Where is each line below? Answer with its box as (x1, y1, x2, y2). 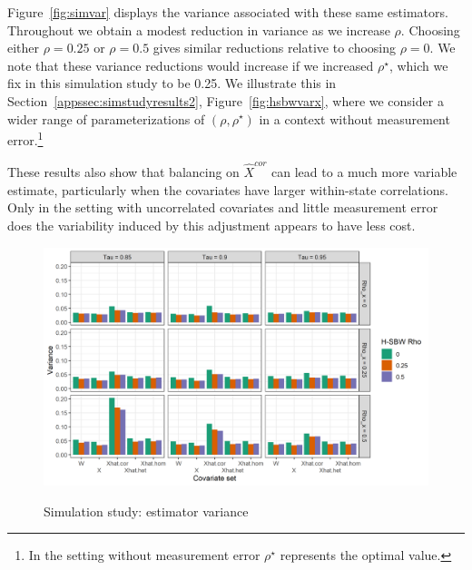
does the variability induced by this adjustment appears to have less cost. (7, 215, 416, 234)
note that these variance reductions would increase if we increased (7, 55, 374, 74)
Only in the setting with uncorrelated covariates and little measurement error (7, 198, 438, 217)
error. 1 (7, 128, 44, 149)
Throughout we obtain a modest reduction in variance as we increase (7, 20, 390, 39)
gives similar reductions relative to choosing (152, 38, 397, 57)
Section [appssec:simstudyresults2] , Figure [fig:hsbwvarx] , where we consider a (7, 91, 444, 110)
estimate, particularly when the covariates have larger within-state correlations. (7, 180, 448, 199)
